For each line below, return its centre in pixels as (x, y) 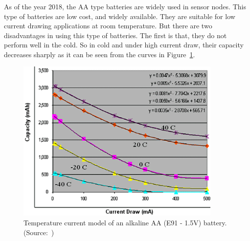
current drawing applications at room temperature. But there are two (108, 26)
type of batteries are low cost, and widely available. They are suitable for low (120, 16)
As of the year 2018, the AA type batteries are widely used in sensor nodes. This (125, 6)
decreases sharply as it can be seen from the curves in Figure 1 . (100, 54)
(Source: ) (39, 232)
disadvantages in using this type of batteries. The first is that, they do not (115, 35)
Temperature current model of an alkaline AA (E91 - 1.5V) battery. (125, 222)
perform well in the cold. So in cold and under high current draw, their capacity (124, 45)
